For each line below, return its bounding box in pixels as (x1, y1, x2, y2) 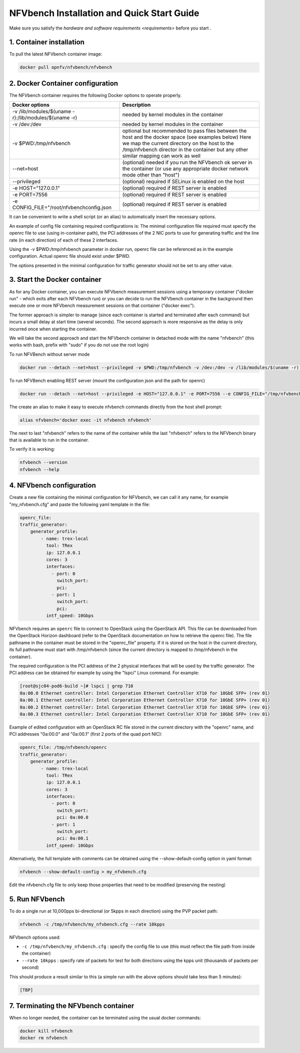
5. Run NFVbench (9, 895, 65, 903)
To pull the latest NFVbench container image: (9, 51, 102, 57)
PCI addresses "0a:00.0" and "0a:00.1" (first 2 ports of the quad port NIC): (9, 731, 162, 737)
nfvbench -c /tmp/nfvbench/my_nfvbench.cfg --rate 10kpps (19, 921, 165, 927)
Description (122, 102, 151, 109)
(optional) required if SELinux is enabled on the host (122, 178, 244, 185)
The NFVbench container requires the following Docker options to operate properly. (9, 92, 182, 98)
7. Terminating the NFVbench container (9, 1001, 134, 1010)
